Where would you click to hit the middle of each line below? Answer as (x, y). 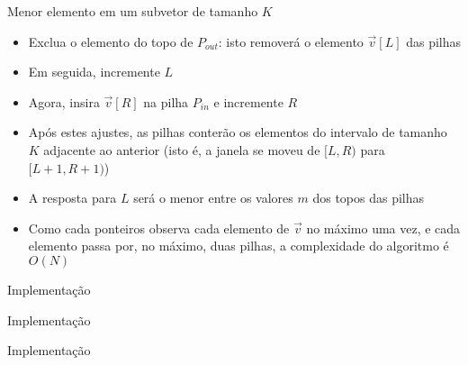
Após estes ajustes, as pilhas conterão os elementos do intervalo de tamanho (238, 132)
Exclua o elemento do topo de (111, 41)
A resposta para (72, 198)
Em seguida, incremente (94, 72)
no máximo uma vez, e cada (383, 228)
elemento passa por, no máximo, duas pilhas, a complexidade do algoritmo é (238, 246)
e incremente (248, 101)
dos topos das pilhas (369, 198)
